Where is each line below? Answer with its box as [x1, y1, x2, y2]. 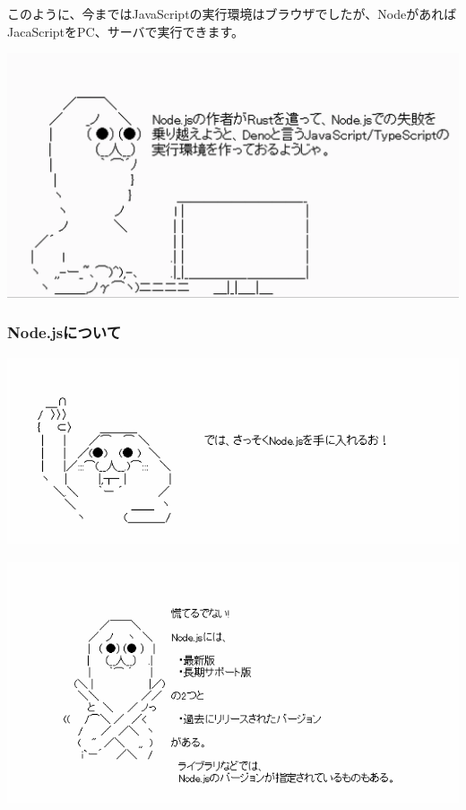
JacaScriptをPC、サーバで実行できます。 [7, 22, 245, 40]
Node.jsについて [7, 321, 122, 344]
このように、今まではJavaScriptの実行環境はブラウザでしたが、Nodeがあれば [7, 4, 457, 22]
